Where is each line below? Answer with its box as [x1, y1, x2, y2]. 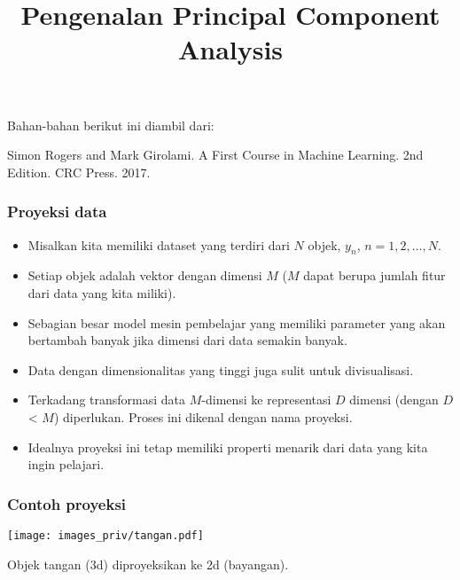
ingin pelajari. [27, 455, 105, 474]
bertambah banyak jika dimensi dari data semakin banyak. [27, 331, 347, 349]
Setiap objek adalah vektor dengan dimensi [27, 266, 262, 285]
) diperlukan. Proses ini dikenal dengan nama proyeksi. [53, 407, 353, 426]
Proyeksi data [7, 200, 107, 223]
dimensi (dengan [349, 390, 439, 409]
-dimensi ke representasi [201, 390, 331, 409]
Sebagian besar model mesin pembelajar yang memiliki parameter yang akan [27, 313, 446, 332]
